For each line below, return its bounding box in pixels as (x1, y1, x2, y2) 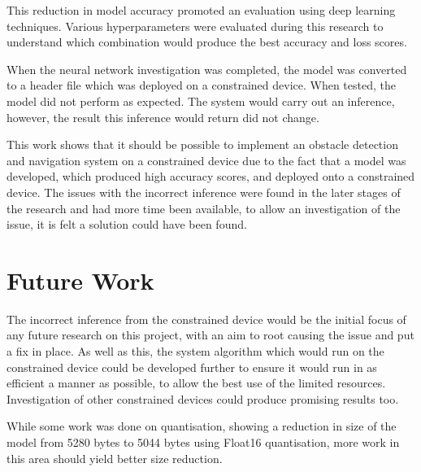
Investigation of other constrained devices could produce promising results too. (7, 390, 399, 407)
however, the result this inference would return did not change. (7, 108, 319, 125)
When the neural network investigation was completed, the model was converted (7, 60, 407, 77)
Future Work (7, 263, 154, 296)
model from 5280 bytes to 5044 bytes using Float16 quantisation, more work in (7, 434, 400, 450)
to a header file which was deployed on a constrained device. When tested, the (7, 76, 396, 94)
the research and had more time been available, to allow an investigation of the (7, 199, 401, 216)
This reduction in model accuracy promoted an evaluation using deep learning (7, 2, 396, 18)
